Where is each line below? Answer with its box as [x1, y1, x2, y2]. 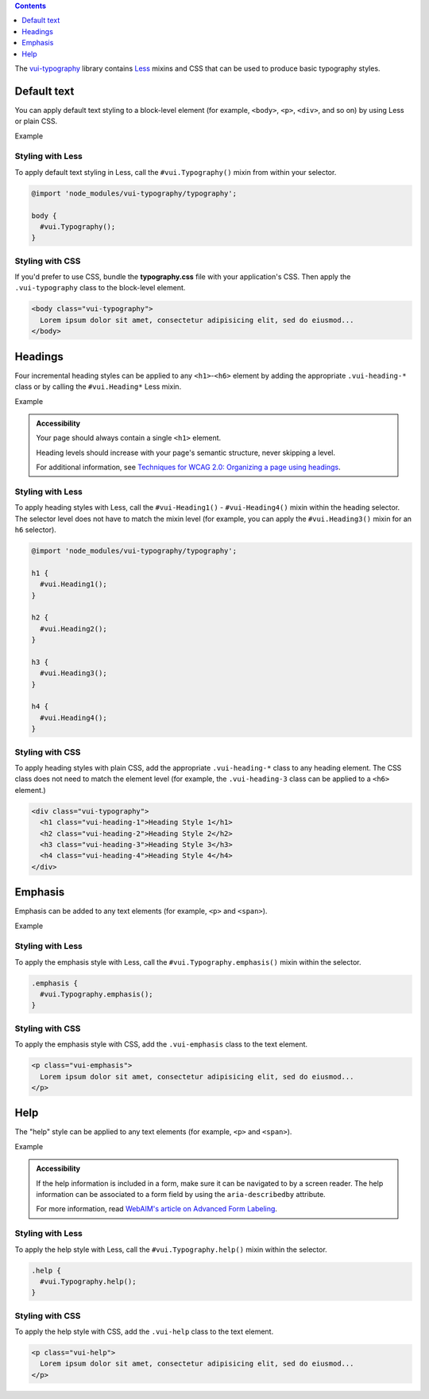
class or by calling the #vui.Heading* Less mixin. [14, 382, 182, 391]
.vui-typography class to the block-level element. [14, 283, 186, 293]
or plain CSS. [14, 116, 58, 126]
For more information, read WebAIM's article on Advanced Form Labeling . [36, 1204, 278, 1214]
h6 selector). [14, 525, 57, 534]
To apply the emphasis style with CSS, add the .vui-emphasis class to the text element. [14, 1040, 308, 1049]
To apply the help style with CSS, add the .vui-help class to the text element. [14, 1327, 274, 1336]
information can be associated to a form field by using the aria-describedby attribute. [36, 1190, 326, 1199]
